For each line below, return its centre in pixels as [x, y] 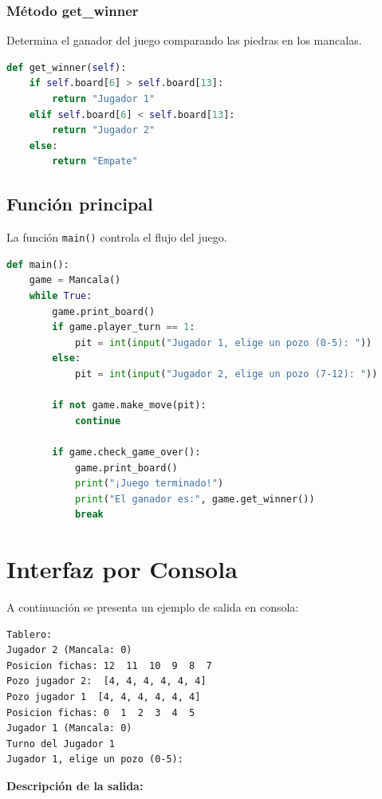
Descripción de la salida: [75, 785]
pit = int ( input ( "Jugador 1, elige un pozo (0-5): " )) [223, 342]
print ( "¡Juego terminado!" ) [149, 484]
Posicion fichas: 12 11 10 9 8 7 [109, 665]
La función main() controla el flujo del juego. [117, 237]
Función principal [80, 204]
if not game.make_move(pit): [129, 405]
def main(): [38, 264]
